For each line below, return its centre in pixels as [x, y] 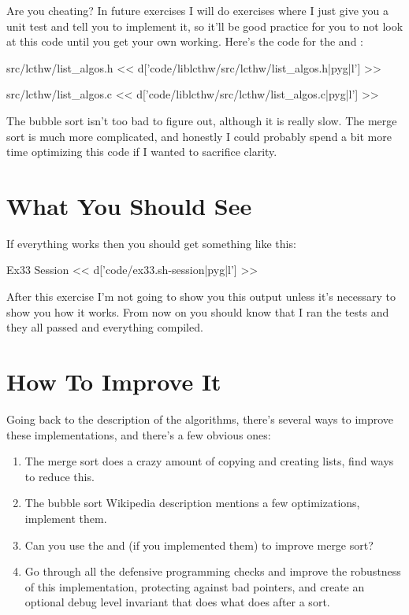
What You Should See [129, 205]
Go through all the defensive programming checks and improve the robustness [213, 571]
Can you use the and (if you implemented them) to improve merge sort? [199, 545]
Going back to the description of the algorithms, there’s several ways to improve [200, 419]
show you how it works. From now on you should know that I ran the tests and [198, 311]
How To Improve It [114, 382]
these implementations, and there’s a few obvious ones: [139, 434]
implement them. [66, 518]
